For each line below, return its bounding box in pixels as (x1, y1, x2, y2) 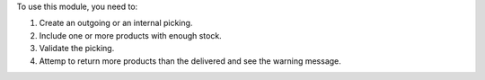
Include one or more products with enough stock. (39, 30, 222, 40)
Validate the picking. (39, 43, 115, 54)
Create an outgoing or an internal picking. (39, 18, 193, 29)
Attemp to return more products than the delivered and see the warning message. (39, 55, 341, 67)
